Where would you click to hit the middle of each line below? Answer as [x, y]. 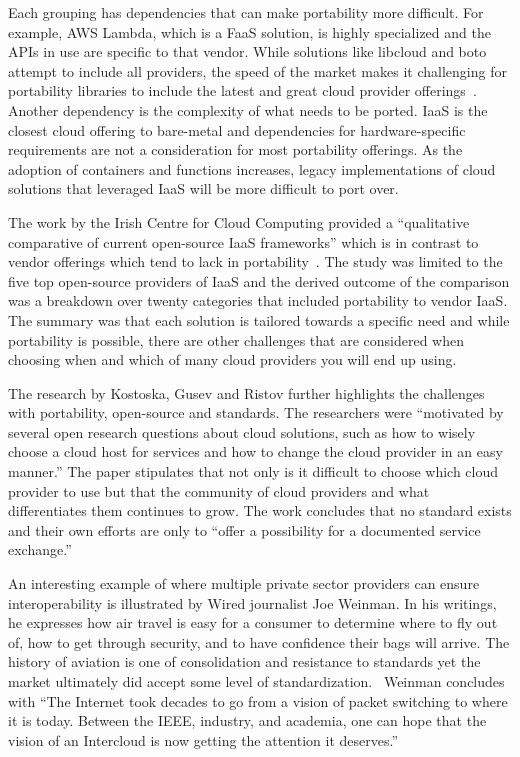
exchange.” [40, 549]
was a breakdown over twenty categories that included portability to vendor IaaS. [258, 300]
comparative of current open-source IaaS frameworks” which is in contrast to [243, 241]
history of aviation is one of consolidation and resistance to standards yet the [244, 661]
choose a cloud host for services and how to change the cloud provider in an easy [255, 451]
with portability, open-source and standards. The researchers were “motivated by [256, 412]
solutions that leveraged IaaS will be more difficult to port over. [203, 188]
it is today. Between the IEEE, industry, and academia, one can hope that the [247, 720]
